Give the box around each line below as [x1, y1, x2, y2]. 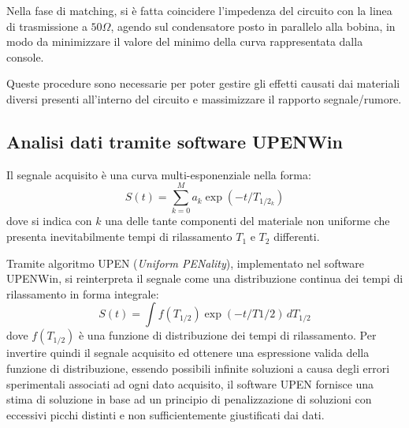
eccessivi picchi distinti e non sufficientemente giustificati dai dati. [6, 406, 325, 422]
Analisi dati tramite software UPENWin [6, 129, 343, 153]
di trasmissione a [6, 17, 87, 34]
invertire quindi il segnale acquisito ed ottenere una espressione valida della [6, 344, 370, 361]
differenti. [273, 228, 320, 245]
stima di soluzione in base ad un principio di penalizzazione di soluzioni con [6, 391, 372, 407]
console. [6, 48, 44, 65]
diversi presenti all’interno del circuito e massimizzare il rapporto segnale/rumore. [6, 90, 402, 107]
